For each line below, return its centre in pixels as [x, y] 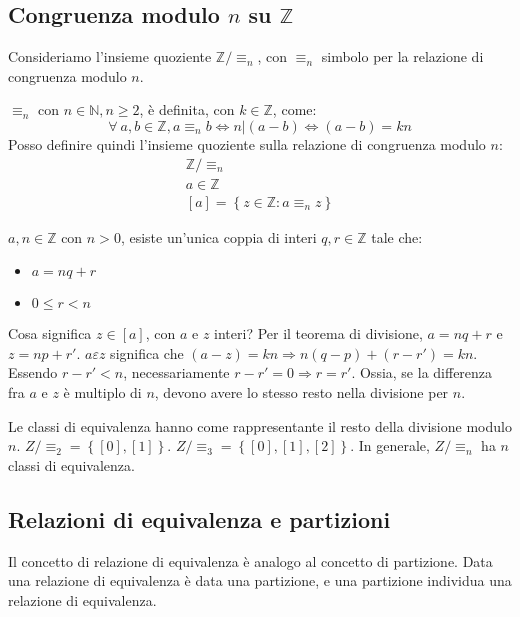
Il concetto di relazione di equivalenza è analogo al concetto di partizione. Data [250, 560]
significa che [147, 352]
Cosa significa [50, 333]
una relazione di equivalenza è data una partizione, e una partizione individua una [260, 580]
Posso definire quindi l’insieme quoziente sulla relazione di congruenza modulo [247, 143]
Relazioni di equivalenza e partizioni [199, 518]
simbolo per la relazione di [402, 56]
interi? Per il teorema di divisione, [318, 333]
